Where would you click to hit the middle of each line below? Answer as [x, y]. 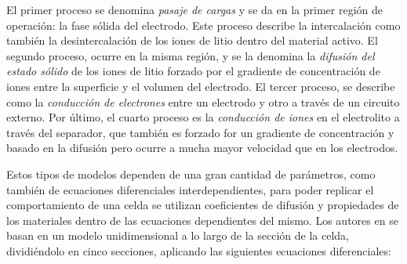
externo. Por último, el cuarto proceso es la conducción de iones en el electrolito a [203, 117]
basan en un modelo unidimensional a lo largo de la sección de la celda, [178, 235]
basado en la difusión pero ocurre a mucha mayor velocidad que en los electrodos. [202, 148]
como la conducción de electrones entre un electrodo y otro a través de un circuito [203, 101]
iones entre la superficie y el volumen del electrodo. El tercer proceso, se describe [201, 86]
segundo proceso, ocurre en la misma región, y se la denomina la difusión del [191, 55]
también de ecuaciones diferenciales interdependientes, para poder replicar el [190, 189]
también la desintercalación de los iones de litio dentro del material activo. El [192, 40]
